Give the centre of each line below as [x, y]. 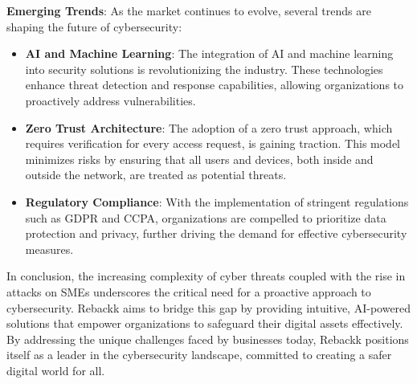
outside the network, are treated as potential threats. [156, 175]
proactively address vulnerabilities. [110, 100]
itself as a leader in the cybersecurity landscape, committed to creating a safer [199, 355]
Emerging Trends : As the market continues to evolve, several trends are [189, 10]
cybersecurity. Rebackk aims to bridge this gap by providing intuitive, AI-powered [209, 307]
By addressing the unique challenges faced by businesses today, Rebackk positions [208, 339]
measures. [49, 249]
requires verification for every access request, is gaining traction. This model [213, 143]
